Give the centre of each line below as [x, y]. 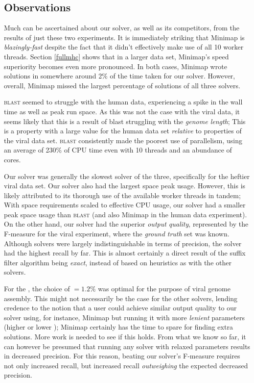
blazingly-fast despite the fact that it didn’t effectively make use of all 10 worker [124, 47]
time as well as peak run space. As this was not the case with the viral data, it [122, 111]
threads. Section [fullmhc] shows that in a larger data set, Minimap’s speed [116, 56]
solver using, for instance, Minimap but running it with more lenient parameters [125, 317]
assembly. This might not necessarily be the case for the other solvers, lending [121, 298]
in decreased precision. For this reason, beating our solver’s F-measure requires [122, 356]
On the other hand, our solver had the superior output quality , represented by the [126, 224]
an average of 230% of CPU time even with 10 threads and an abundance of [118, 150]
